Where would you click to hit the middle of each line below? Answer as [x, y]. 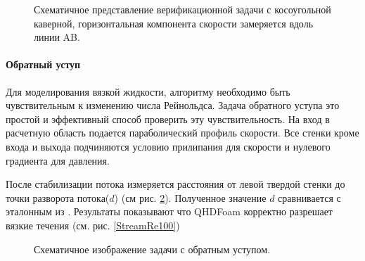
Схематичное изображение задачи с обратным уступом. [152, 249]
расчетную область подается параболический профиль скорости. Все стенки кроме [182, 133]
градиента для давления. [58, 160]
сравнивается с [309, 197]
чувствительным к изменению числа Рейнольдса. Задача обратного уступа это [173, 105]
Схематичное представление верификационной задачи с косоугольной [182, 9]
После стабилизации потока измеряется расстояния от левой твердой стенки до [175, 184]
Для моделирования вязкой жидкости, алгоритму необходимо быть [148, 91]
